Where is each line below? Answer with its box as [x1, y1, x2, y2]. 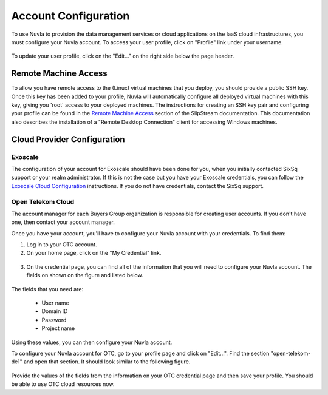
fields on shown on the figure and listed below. [26, 272, 143, 279]
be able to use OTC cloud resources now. [11, 380, 115, 388]
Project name [41, 325, 75, 332]
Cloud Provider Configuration [11, 134, 125, 144]
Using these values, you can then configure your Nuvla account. [11, 339, 173, 346]
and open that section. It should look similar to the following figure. [23, 358, 191, 365]
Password [41, 316, 67, 323]
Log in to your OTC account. [26, 241, 97, 248]
